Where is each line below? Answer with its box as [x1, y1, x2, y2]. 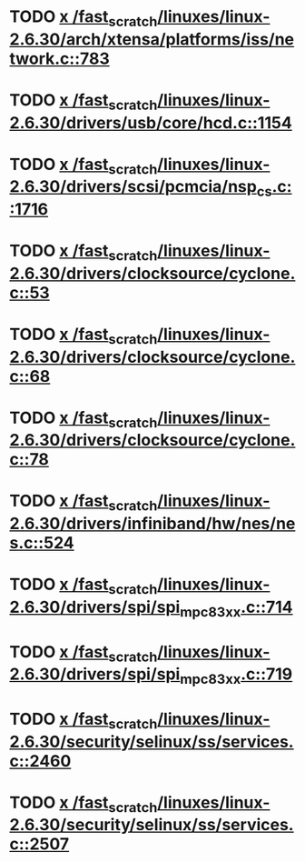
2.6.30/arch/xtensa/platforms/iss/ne [9, 29, 295, 49]
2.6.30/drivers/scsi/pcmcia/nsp [9, 176, 257, 197]
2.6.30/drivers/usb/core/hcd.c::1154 [9, 112, 292, 133]
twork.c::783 [9, 48, 111, 69]
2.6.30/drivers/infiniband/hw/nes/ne [9, 514, 296, 534]
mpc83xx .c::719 [180, 664, 293, 687]
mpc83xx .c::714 [180, 596, 293, 620]
